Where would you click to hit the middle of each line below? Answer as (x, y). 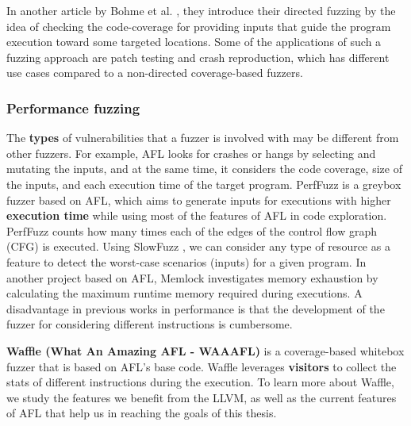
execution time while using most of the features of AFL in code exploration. (197, 215)
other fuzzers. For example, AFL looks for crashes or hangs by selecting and (191, 153)
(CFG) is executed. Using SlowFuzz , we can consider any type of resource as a (198, 246)
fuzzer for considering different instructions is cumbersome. (150, 324)
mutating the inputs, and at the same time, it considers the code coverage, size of (204, 169)
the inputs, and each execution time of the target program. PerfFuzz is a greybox (204, 184)
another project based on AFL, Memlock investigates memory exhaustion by (192, 277)
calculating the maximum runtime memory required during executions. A (184, 293)
